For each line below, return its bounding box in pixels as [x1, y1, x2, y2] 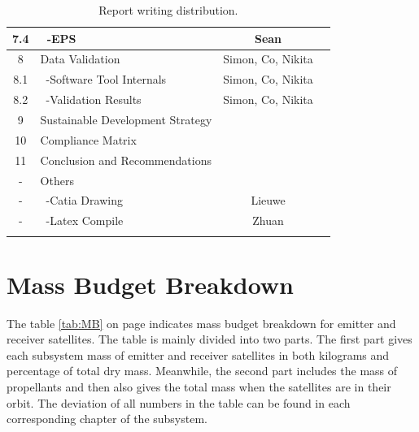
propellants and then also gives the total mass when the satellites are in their [7, 378, 391, 395]
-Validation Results [46, 91, 142, 108]
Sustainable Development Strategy [40, 110, 212, 127]
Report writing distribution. [98, 2, 238, 18]
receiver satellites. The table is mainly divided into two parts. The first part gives [7, 330, 412, 348]
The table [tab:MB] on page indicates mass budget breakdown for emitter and [7, 314, 396, 331]
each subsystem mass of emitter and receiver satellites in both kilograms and [7, 346, 390, 363]
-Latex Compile [46, 212, 124, 229]
